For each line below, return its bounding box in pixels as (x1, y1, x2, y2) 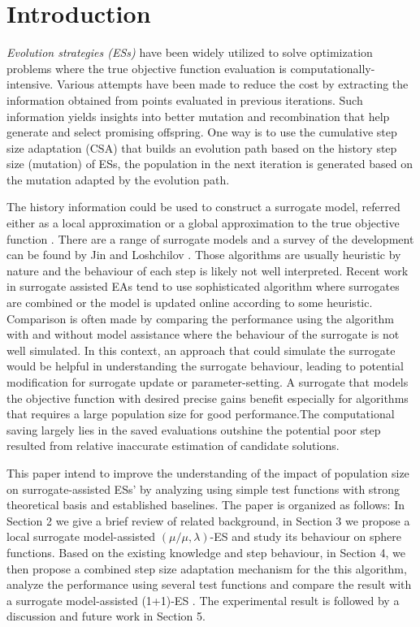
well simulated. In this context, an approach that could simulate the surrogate (6, 341, 396, 358)
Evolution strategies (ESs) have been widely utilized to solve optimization (6, 44, 373, 61)
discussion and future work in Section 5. (6, 608, 206, 625)
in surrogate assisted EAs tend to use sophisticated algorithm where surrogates (6, 278, 400, 295)
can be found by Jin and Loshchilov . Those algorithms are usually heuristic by (6, 246, 401, 263)
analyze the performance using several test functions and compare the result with (6, 576, 412, 593)
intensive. (6, 76, 54, 93)
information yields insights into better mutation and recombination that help (6, 107, 390, 124)
